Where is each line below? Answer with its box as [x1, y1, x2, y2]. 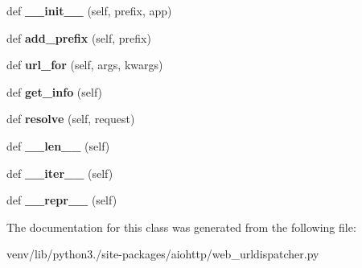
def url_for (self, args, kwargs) [6, 56, 163, 73]
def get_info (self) [6, 83, 103, 100]
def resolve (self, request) [6, 110, 135, 127]
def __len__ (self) [6, 137, 110, 154]
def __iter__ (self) [6, 164, 113, 181]
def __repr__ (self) [6, 192, 117, 208]
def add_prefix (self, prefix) [6, 29, 151, 46]
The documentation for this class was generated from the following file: [6, 218, 356, 235]
